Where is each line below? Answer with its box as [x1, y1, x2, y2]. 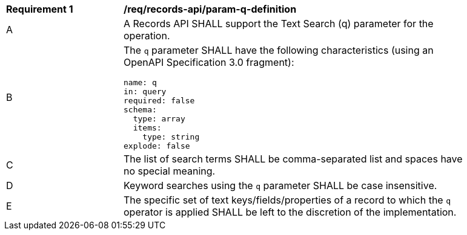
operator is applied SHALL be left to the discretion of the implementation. [124, 206, 457, 218]
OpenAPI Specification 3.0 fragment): [124, 56, 294, 68]
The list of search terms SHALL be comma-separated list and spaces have [124, 153, 463, 165]
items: [133, 123, 162, 132]
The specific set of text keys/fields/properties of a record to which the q [124, 194, 451, 206]
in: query [124, 87, 167, 96]
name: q [124, 78, 157, 87]
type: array [133, 114, 185, 123]
